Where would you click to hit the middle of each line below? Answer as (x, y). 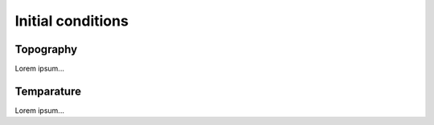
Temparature (48, 91)
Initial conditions (72, 21)
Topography (46, 49)
